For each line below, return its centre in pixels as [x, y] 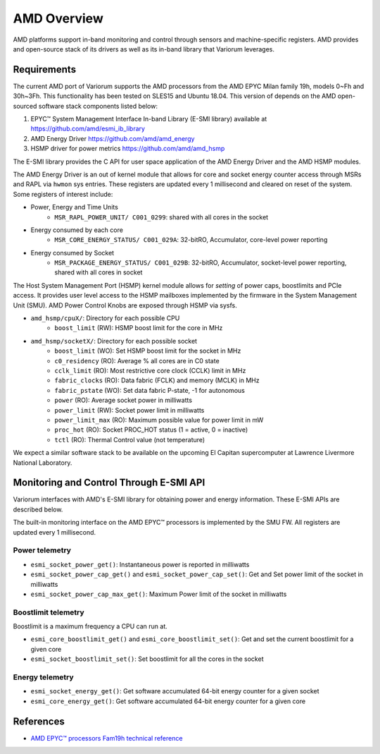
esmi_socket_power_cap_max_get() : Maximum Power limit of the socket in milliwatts [159, 594]
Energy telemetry [43, 677]
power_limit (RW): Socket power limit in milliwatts [129, 410]
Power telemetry [42, 550]
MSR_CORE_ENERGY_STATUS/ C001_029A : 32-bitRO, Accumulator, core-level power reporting [191, 240]
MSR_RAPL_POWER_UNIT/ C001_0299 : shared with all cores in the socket [161, 217]
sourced [25, 106]
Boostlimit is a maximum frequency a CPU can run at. [90, 626]
